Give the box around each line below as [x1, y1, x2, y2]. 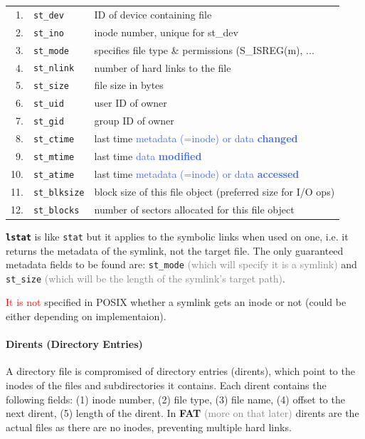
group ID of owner [94, 113, 174, 128]
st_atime [33, 169, 75, 180]
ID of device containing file [94, 6, 212, 21]
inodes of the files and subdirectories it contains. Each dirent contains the [6, 378, 327, 393]
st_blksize [33, 187, 85, 198]
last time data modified [94, 149, 202, 164]
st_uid [33, 99, 64, 110]
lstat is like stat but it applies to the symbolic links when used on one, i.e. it [6, 228, 349, 243]
